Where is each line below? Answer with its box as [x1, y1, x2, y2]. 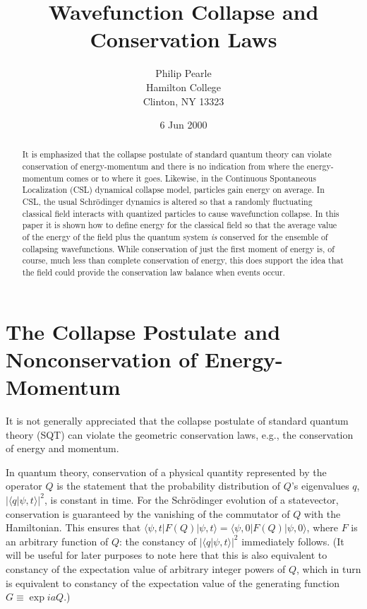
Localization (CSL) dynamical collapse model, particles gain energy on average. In [22, 184, 325, 196]
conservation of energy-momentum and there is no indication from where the [22, 160, 304, 172]
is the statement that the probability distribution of [56, 478, 281, 493]
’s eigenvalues [291, 478, 349, 493]
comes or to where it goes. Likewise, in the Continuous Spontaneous [66, 172, 316, 184]
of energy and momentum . [6, 441, 119, 456]
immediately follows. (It [241, 533, 344, 548]
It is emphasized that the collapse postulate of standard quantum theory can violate [22, 148, 332, 160]
